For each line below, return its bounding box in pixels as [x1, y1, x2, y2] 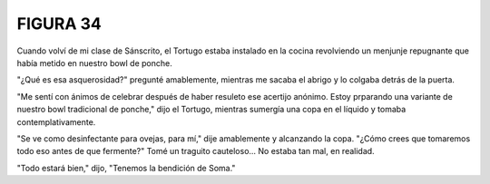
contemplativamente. [16, 116, 96, 127]
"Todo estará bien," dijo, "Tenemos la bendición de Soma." [16, 162, 236, 173]
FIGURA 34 [16, 14, 102, 34]
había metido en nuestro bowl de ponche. [16, 57, 172, 68]
